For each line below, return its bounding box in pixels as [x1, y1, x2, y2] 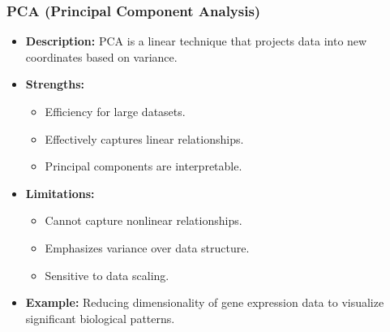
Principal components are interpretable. [45, 157, 242, 175]
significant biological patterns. [25, 309, 175, 326]
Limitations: [25, 184, 95, 201]
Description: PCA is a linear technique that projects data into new [25, 32, 367, 50]
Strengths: [25, 75, 85, 93]
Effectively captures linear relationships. [45, 130, 244, 147]
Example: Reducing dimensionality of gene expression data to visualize [25, 294, 384, 311]
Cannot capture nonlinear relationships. [45, 212, 242, 229]
